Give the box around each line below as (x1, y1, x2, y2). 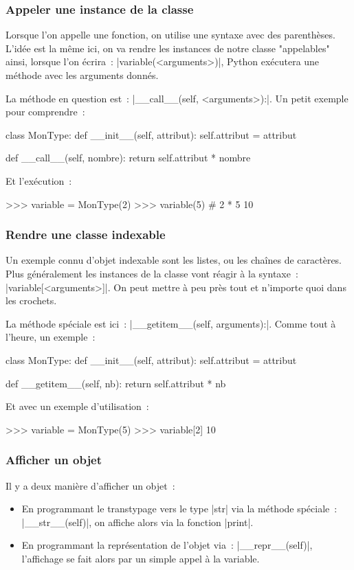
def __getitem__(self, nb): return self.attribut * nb (5, 376, 226, 390)
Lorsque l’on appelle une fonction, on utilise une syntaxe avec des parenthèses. (5, 27, 335, 42)
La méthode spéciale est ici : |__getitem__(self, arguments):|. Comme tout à (5, 316, 336, 330)
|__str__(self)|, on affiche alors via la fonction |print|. (21, 514, 254, 529)
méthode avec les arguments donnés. (5, 68, 159, 82)
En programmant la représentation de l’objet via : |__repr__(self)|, (21, 538, 313, 552)
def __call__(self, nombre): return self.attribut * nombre (5, 150, 251, 165)
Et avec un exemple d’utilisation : (5, 399, 149, 413)
